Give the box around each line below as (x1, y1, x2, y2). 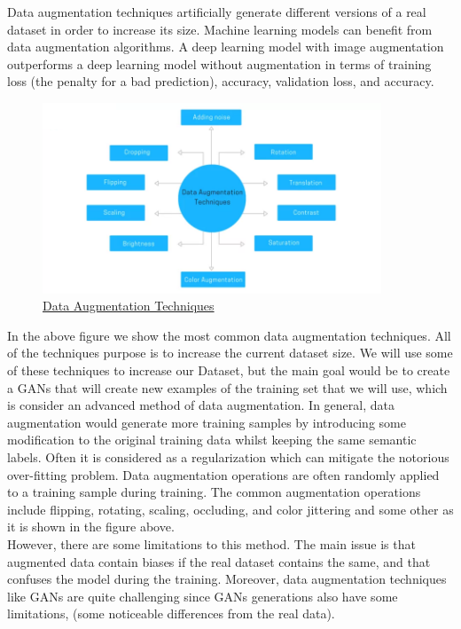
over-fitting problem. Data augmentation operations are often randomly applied (7, 465, 440, 484)
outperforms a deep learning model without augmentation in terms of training (7, 54, 432, 73)
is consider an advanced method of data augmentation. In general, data (7, 396, 395, 414)
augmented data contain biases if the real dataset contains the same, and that (7, 552, 431, 570)
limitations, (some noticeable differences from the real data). (7, 604, 335, 623)
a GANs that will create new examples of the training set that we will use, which (7, 378, 448, 397)
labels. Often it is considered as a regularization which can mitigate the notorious (7, 447, 449, 466)
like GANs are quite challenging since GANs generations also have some (7, 586, 398, 605)
